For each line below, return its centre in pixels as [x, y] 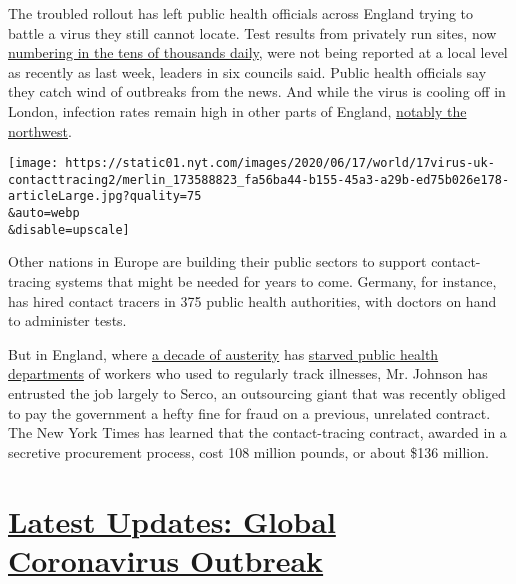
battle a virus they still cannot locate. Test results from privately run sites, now [252, 32]
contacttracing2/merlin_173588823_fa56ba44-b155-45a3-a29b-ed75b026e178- [259, 179]
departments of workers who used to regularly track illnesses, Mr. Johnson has [248, 373]
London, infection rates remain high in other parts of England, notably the [237, 110]
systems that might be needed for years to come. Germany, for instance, [276, 281]
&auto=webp [44, 213]
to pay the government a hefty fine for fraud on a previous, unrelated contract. [249, 412]
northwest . [40, 130]
